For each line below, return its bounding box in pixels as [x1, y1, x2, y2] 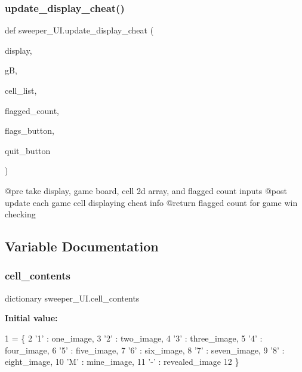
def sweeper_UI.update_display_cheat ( [5, 24, 154, 36]
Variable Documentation [5, 237, 159, 256]
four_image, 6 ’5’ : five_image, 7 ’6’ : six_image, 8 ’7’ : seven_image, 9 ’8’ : [5, 343, 285, 356]
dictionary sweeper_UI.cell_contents [5, 291, 140, 304]
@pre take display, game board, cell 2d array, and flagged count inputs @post [5, 184, 287, 196]
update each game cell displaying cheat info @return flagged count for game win [5, 196, 298, 208]
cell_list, [5, 84, 37, 96]
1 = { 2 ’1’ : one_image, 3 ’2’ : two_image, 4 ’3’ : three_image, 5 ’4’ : [5, 331, 263, 344]
